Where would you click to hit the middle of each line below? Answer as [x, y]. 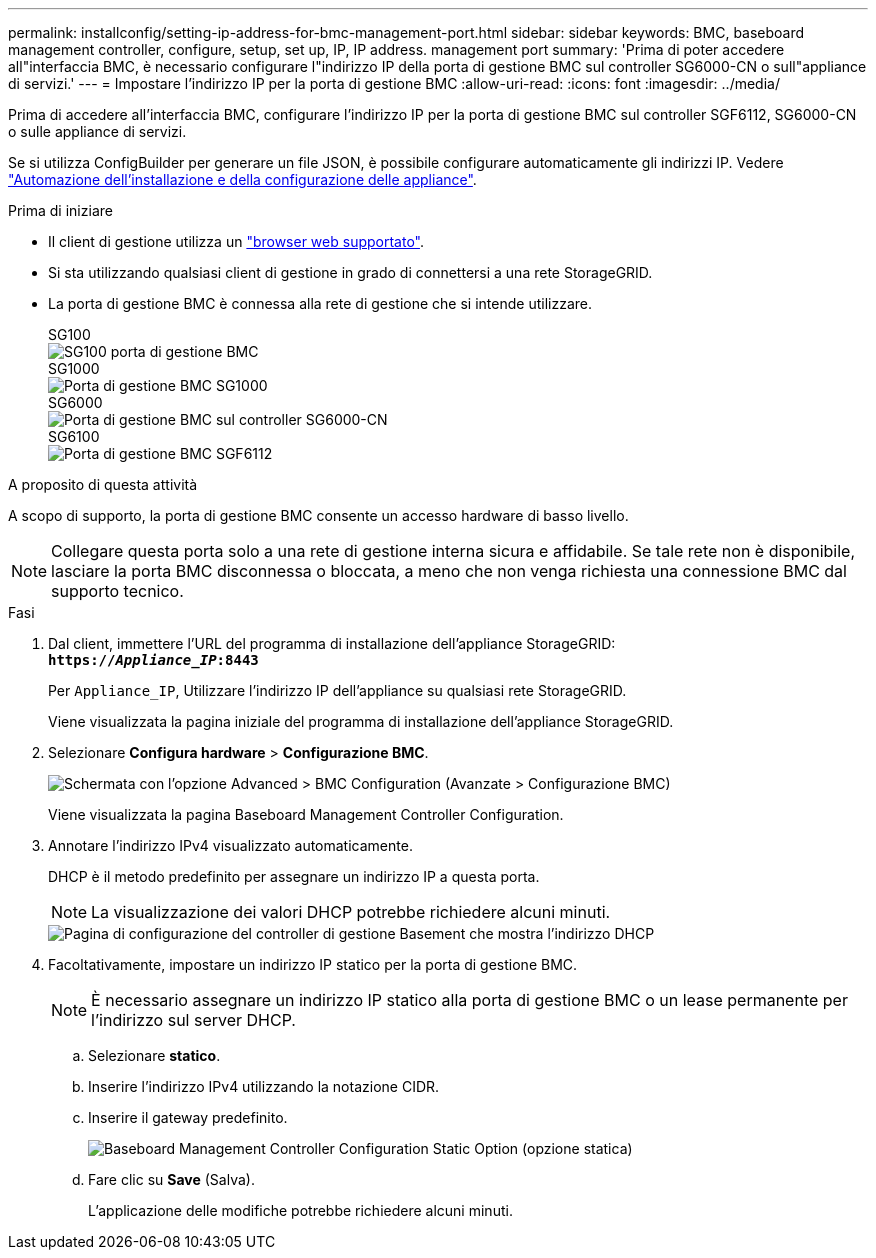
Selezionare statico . [154, 1055]
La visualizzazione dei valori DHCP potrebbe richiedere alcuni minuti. [351, 912]
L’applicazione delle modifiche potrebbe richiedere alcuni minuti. [300, 1210]
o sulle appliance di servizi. [97, 131]
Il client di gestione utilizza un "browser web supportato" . [236, 241]
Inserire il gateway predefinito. [188, 1117]
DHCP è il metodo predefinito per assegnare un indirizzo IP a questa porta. [294, 876]
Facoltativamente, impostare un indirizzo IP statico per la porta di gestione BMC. [313, 964]
